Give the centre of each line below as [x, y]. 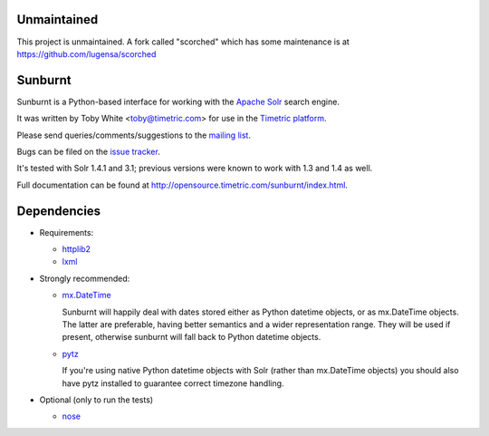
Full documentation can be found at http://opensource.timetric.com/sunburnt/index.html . [182, 185]
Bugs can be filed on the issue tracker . [88, 151]
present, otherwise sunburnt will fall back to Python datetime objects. [192, 337]
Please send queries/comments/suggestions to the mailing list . [134, 135]
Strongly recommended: [85, 278]
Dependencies [59, 211]
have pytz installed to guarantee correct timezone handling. [173, 383]
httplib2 [76, 249]
